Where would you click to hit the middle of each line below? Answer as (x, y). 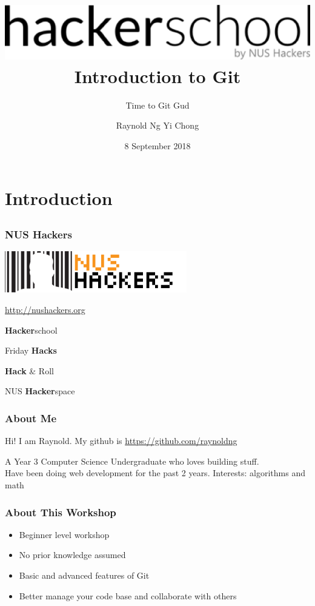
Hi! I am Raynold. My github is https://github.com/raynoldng (121, 441)
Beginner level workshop (64, 534)
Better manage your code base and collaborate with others (128, 595)
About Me (31, 418)
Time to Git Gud (157, 105)
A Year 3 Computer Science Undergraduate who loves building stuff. (132, 461)
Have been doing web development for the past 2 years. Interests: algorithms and (155, 473)
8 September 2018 (157, 145)
